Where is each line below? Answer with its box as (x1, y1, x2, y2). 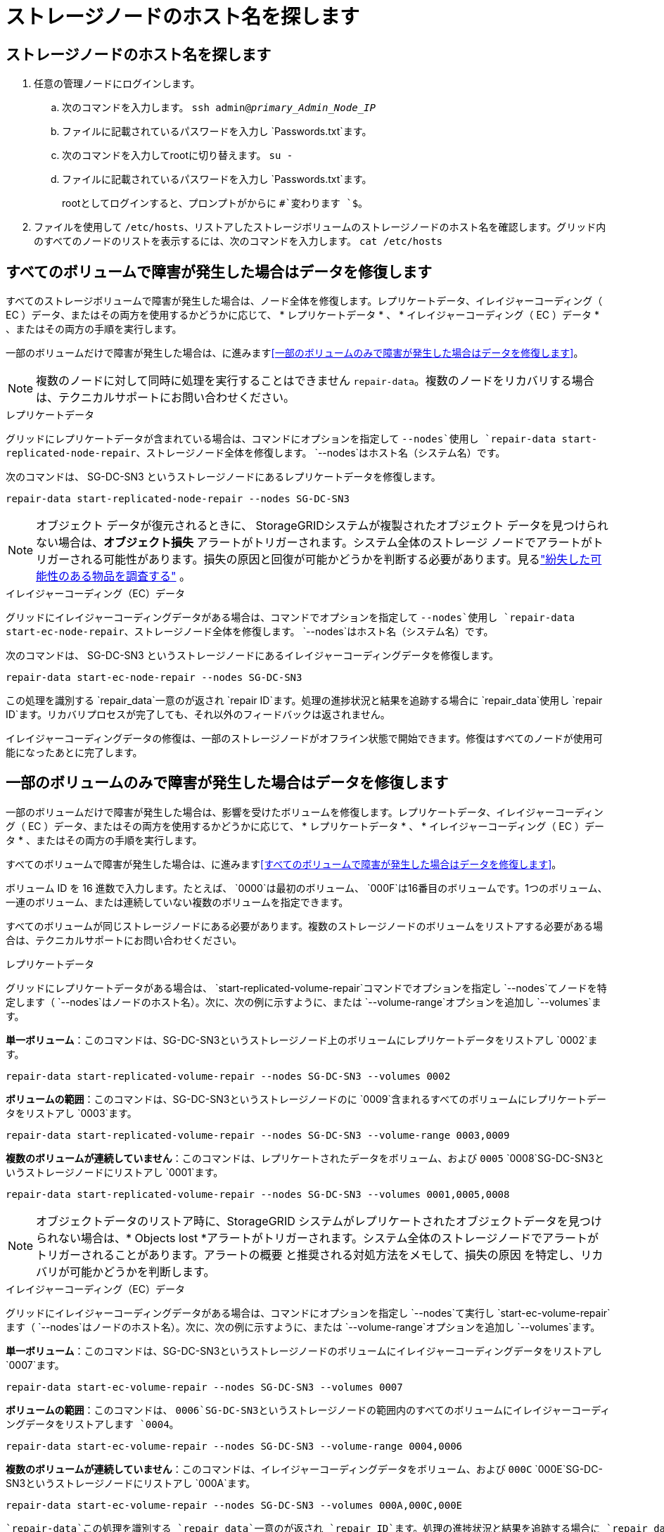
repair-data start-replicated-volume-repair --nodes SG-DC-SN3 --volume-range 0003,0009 (6, 1129, 510, 1141)
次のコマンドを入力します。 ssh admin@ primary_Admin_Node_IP (62, 101, 376, 114)
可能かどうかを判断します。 (70, 1264, 215, 1279)
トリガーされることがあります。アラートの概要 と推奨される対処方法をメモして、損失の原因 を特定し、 (36, 1247, 581, 1262)
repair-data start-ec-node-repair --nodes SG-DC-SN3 (6, 672, 302, 684)
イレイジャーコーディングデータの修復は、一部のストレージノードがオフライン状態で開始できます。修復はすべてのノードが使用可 (6, 732, 603, 745)
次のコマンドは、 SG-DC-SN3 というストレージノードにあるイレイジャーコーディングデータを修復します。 (6, 649, 499, 662)
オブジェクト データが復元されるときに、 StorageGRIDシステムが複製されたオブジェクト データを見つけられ (36, 518, 608, 533)
